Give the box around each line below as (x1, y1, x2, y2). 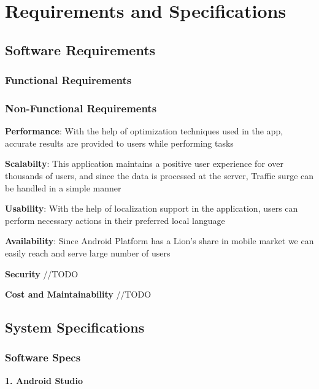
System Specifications (5, 318, 145, 337)
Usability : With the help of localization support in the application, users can (5, 202, 298, 215)
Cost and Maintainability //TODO (5, 288, 152, 301)
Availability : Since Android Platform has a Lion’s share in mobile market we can (5, 234, 314, 247)
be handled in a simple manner (5, 181, 121, 194)
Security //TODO (5, 267, 79, 280)
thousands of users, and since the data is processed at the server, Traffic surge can (5, 169, 314, 182)
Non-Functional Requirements (5, 100, 157, 115)
